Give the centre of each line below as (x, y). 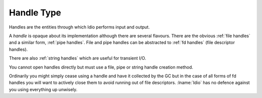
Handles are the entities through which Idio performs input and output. (79, 27)
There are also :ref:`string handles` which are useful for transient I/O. (78, 58)
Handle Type (35, 13)
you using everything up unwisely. (43, 89)
